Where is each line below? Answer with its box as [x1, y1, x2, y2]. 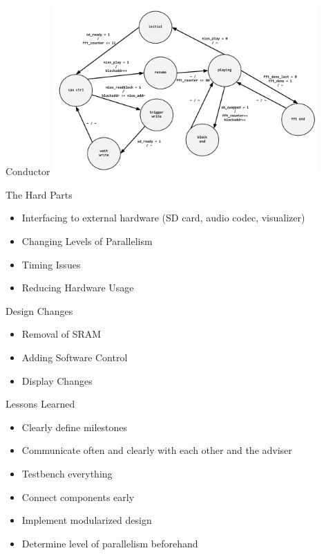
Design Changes [6, 303, 73, 318]
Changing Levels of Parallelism [21, 234, 153, 248]
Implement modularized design [21, 513, 152, 527]
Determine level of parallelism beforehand [21, 536, 198, 550]
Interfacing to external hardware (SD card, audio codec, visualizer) [21, 210, 305, 225]
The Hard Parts [6, 187, 73, 201]
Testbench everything [21, 466, 113, 480]
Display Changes [21, 373, 93, 388]
